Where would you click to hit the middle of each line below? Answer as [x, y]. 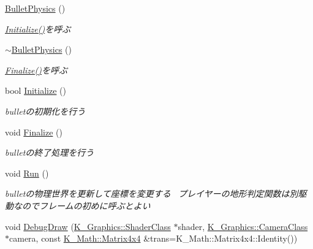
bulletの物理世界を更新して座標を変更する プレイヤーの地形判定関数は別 [152, 193]
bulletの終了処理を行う [50, 152]
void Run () [27, 173]
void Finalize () [34, 132]
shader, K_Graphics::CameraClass [243, 226]
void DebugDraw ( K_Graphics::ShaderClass [88, 226]
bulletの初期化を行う [45, 111]
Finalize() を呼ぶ [36, 70]
